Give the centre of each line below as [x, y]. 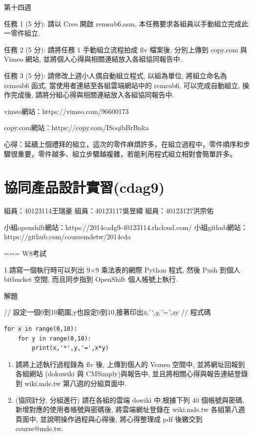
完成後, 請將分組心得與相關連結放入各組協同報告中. [92, 95]
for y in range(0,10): [54, 338]
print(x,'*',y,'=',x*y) [70, 348]
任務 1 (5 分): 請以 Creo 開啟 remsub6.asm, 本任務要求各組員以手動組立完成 [123, 23]
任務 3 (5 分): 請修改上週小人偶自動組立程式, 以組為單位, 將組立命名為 [116, 75]
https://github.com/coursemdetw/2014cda [67, 237]
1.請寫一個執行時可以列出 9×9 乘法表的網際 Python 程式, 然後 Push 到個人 [122, 269]
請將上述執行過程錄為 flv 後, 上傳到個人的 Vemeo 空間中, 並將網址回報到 [130, 364]
